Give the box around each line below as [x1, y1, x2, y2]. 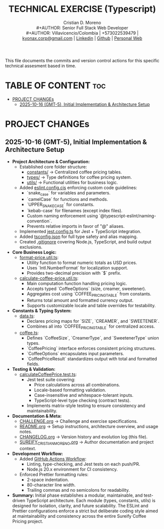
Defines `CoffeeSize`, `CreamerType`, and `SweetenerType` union [26, 335, 159, 341]
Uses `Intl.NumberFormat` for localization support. [26, 265, 128, 271]
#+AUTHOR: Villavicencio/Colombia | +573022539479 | [26, 30, 139, 36]
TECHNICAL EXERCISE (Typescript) [8, 3, 156, 15]
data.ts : [19, 313, 35, 319]
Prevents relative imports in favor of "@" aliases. [26, 223, 125, 229]
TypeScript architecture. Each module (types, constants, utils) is [26, 497, 156, 503]
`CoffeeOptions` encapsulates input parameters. [26, 351, 124, 357]
